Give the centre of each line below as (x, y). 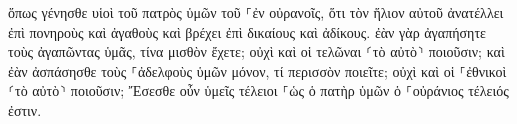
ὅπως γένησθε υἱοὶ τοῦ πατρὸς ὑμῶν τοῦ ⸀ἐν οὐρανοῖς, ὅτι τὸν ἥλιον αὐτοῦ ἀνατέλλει (256, 12)
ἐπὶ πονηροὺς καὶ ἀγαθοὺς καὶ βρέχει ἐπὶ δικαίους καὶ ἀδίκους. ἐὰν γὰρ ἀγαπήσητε (247, 31)
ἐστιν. (25, 109)
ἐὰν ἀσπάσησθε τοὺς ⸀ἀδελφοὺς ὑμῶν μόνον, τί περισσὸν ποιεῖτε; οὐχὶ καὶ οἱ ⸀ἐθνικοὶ (257, 70)
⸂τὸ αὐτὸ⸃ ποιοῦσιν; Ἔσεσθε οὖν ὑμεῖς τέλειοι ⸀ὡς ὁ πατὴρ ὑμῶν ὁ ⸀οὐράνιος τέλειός (258, 90)
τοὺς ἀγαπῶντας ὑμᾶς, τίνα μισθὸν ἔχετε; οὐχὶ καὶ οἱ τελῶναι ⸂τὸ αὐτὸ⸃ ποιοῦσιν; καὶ (256, 51)
